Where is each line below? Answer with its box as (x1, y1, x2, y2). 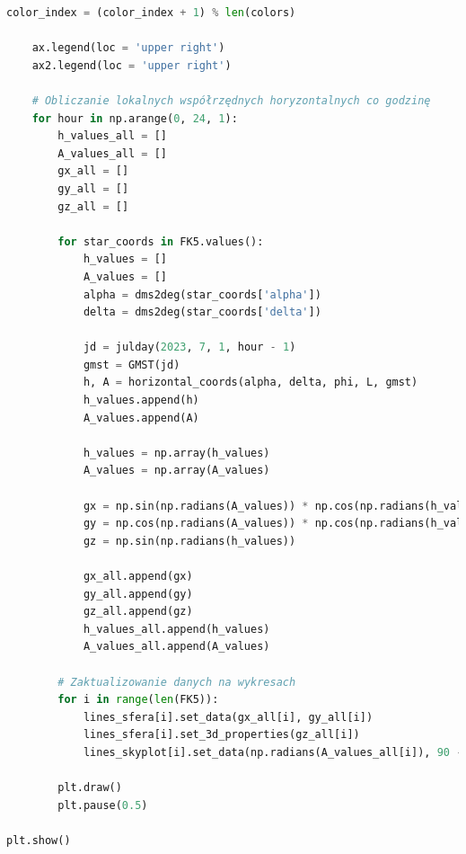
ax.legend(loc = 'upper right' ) (31, 41, 225, 55)
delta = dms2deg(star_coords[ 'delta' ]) (83, 306, 321, 319)
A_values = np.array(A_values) (83, 464, 270, 477)
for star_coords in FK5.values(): (57, 235, 264, 248)
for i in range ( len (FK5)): (57, 693, 219, 707)
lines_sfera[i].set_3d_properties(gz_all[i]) (83, 728, 360, 742)
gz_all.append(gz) (83, 605, 193, 618)
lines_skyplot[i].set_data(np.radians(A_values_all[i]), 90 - (83, 745, 463, 759)
